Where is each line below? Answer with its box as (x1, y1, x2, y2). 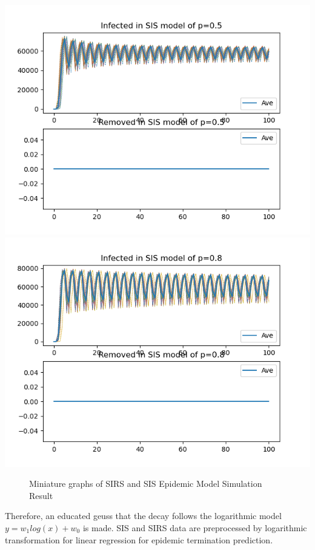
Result (29, 489, 53, 501)
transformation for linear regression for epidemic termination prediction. (5, 533, 273, 546)
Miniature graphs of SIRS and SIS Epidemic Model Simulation (29, 477, 262, 490)
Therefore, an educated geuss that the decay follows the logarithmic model (5, 509, 282, 522)
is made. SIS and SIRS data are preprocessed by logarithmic (82, 521, 307, 534)
